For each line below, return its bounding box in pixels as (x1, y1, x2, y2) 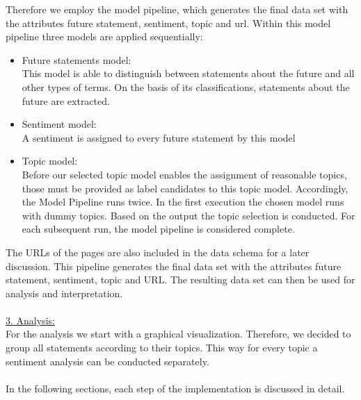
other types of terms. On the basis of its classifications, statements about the (22, 79, 350, 94)
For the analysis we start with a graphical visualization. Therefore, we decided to (6, 326, 351, 341)
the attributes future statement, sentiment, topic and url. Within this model (6, 15, 331, 30)
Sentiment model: (22, 117, 97, 131)
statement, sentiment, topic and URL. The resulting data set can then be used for (6, 272, 355, 287)
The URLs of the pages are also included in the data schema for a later (6, 244, 310, 259)
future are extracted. (22, 93, 110, 108)
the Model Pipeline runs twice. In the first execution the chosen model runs (22, 194, 344, 209)
